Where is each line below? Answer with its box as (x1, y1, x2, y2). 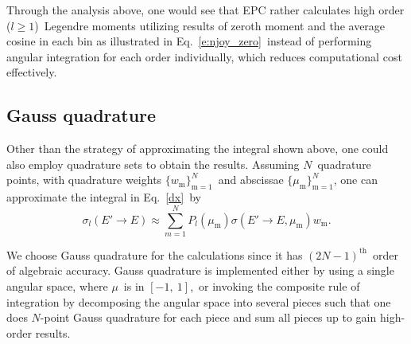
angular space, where (6, 278, 108, 295)
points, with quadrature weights (6, 171, 162, 188)
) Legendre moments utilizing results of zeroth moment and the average (34, 17, 386, 33)
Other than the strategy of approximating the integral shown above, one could (6, 140, 389, 157)
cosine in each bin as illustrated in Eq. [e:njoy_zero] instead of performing (6, 33, 372, 49)
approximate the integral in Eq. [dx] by (6, 189, 201, 205)
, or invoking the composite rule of (190, 278, 360, 295)
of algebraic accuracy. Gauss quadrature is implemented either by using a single (6, 262, 394, 279)
